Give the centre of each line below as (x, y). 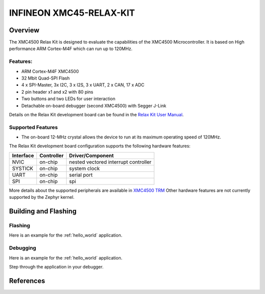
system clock (84, 168)
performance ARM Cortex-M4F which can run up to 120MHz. (71, 49)
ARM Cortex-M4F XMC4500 (50, 71)
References (27, 281)
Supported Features (34, 127)
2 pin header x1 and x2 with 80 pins (57, 92)
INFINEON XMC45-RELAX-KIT (72, 13)
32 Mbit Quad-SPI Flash (45, 78)
